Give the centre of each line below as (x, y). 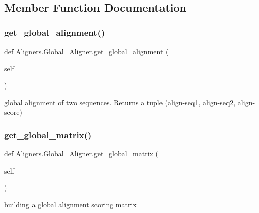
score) (13, 112)
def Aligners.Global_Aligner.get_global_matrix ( (82, 154)
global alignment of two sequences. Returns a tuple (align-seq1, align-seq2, (120, 102)
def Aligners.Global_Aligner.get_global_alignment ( (86, 51)
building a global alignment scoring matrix (70, 204)
